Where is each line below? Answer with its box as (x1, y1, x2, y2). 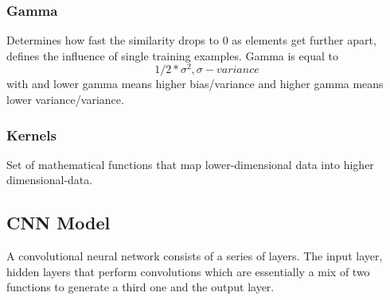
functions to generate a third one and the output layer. (6, 279, 275, 295)
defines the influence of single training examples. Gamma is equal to (6, 47, 338, 63)
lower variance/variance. (6, 91, 124, 108)
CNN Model (6, 210, 111, 235)
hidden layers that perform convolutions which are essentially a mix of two (6, 263, 370, 279)
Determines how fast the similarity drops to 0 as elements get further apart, (6, 32, 376, 48)
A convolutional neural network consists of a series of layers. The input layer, (6, 248, 383, 264)
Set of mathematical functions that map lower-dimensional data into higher (6, 156, 374, 172)
